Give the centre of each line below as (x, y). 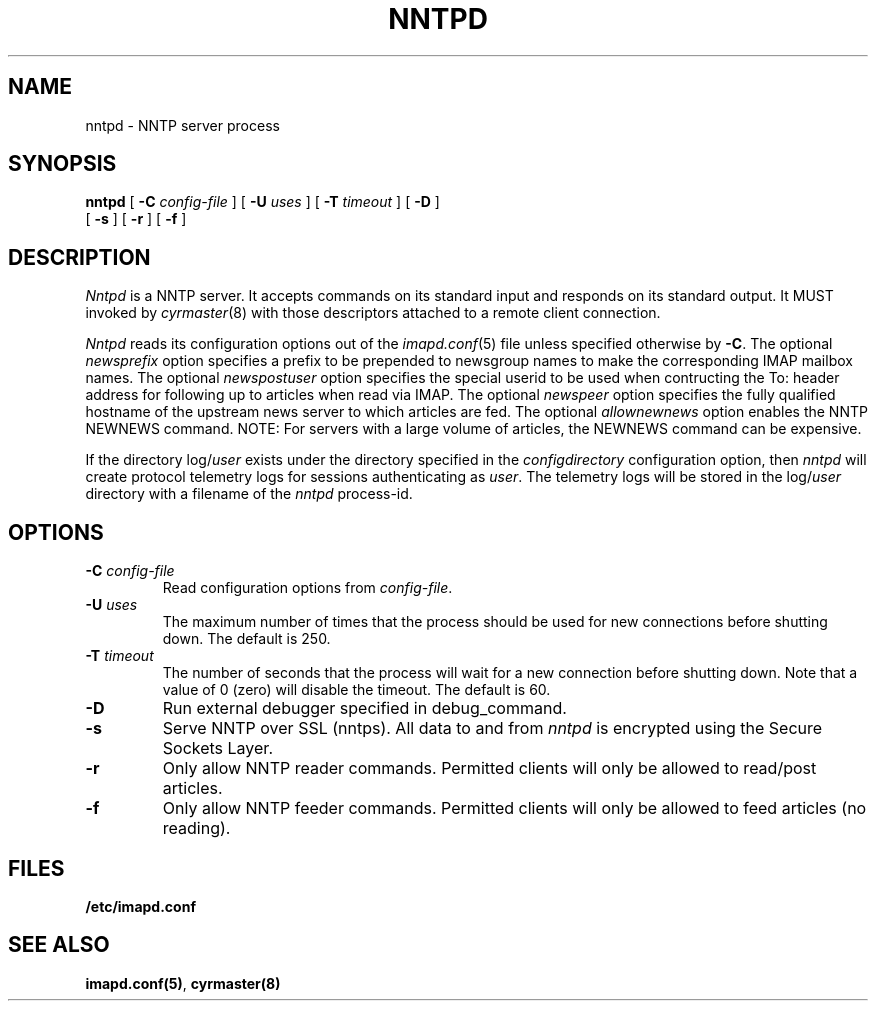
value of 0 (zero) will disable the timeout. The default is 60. (356, 690)
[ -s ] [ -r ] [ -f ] (136, 219)
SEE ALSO (59, 945)
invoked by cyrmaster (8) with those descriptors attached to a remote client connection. (373, 313)
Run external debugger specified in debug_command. (364, 708)
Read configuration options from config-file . (307, 588)
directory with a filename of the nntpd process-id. (249, 494)
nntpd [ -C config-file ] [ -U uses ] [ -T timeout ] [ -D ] (262, 202)
